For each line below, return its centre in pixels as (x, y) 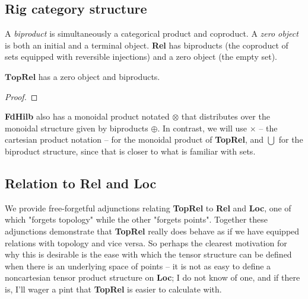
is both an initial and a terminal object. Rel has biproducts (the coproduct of (147, 45)
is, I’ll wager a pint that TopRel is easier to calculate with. (113, 289)
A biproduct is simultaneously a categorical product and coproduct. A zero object (152, 33)
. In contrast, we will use (202, 128)
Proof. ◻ (21, 96)
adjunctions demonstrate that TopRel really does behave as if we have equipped (152, 231)
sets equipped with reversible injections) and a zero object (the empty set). (141, 57)
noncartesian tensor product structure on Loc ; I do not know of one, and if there (153, 277)
